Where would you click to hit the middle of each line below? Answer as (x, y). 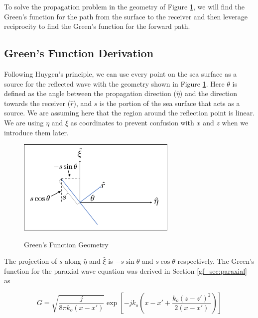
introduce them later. (36, 132)
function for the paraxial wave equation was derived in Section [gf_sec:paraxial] (126, 270)
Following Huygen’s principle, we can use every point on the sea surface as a (121, 73)
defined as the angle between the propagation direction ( (90, 93)
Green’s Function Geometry (66, 244)
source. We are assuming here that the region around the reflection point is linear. (129, 113)
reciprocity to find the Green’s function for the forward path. (97, 26)
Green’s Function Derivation (79, 53)
